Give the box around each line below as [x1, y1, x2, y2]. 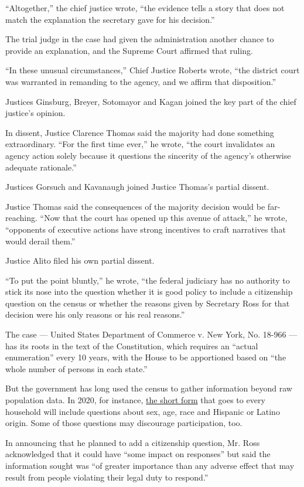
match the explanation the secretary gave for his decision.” [5, 13, 215, 25]
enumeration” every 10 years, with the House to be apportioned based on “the [5, 351, 286, 363]
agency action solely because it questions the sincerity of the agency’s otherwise [5, 149, 291, 161]
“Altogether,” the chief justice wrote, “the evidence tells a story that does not [5, 2, 285, 13]
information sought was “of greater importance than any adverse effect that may [5, 459, 295, 471]
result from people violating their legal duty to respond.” [5, 471, 209, 483]
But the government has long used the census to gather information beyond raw [5, 382, 292, 394]
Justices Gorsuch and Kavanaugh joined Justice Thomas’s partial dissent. [5, 181, 269, 193]
